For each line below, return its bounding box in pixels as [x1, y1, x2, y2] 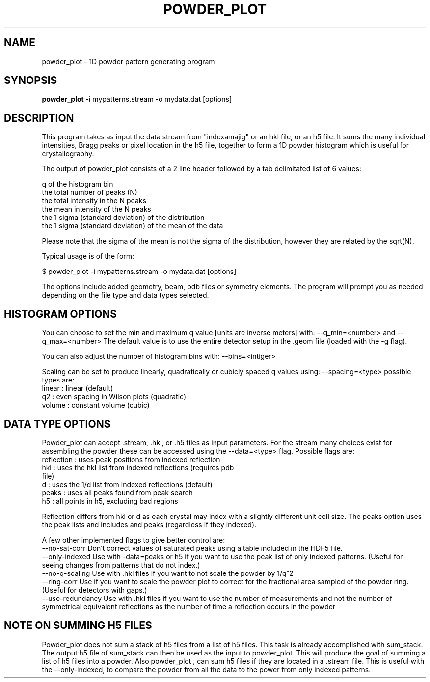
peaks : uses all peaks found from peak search [42, 488, 193, 497]
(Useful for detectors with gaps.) [42, 585, 147, 594]
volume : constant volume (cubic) [42, 401, 150, 409]
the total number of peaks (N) [42, 188, 137, 197]
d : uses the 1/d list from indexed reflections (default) [42, 480, 213, 489]
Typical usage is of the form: [42, 252, 134, 261]
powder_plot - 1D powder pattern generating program [42, 57, 215, 66]
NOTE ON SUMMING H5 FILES [4, 619, 152, 632]
